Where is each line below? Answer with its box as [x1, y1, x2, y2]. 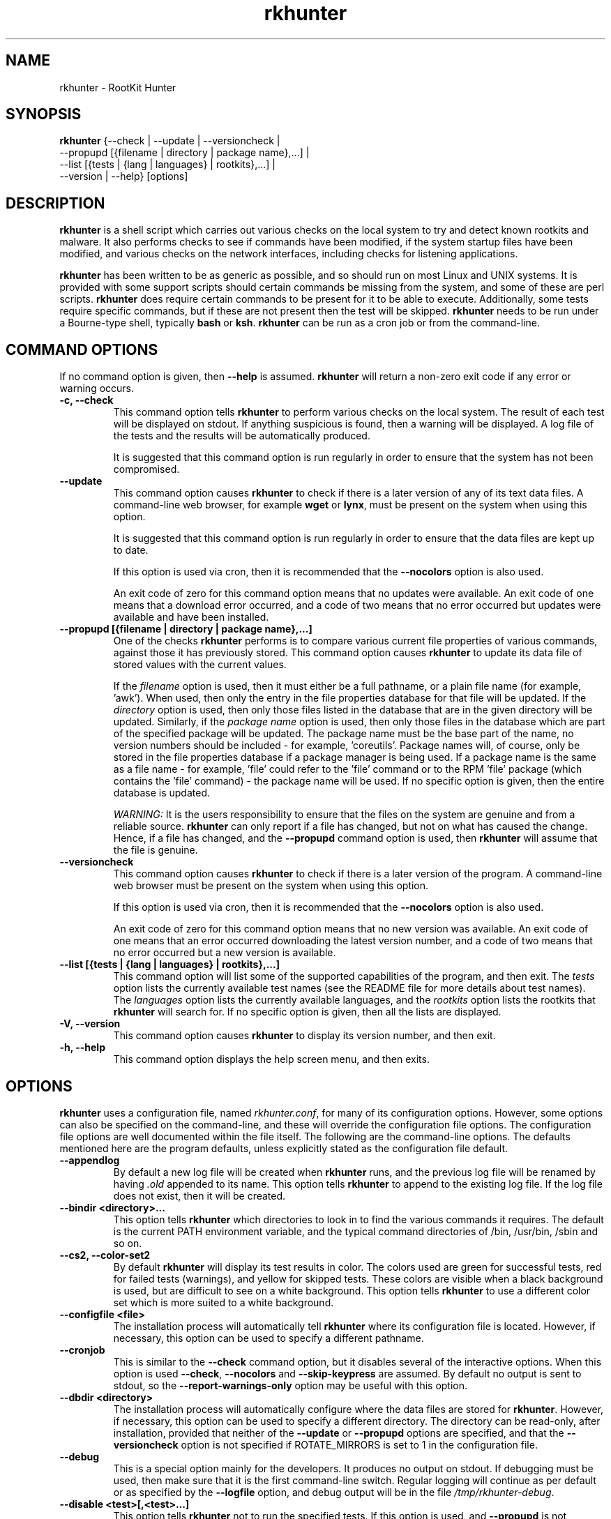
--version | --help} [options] [59, 170, 188, 183]
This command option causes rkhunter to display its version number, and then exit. [113, 1029, 496, 1042]
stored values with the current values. [113, 658, 287, 671]
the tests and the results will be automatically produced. [113, 430, 370, 442]
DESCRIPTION [6, 194, 105, 212]
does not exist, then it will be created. [113, 1189, 286, 1202]
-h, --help [59, 1041, 105, 1054]
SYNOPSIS [6, 105, 82, 123]
